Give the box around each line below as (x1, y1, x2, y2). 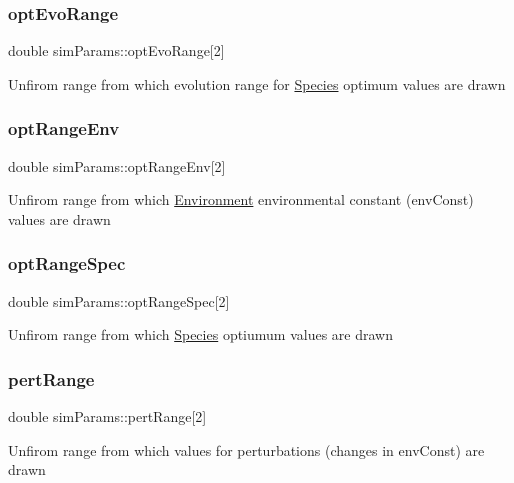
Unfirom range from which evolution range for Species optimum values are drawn (8, 73, 506, 94)
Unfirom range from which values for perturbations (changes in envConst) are (8, 439, 485, 460)
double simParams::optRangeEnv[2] (8, 155, 226, 176)
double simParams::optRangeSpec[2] (8, 290, 230, 311)
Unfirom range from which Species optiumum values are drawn (8, 324, 393, 345)
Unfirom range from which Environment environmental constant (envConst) (8, 189, 474, 210)
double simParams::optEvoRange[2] (8, 40, 225, 61)
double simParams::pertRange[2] (8, 406, 207, 427)
